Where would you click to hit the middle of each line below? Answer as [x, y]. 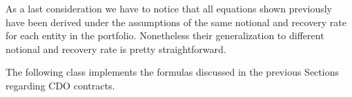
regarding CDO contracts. [60, 85]
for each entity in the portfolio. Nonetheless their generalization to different [165, 35]
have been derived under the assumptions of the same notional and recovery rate [176, 22]
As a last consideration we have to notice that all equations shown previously [169, 8]
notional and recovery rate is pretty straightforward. [116, 48]
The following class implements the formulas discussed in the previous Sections [172, 72]
